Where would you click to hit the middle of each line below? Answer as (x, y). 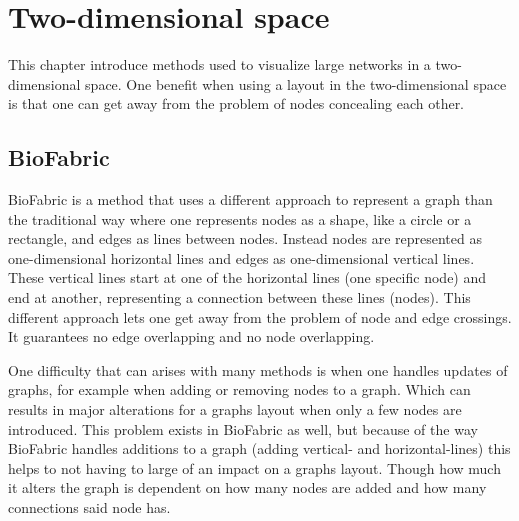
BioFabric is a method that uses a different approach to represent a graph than (250, 199)
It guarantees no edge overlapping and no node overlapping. (191, 336)
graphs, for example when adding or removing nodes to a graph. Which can (239, 389)
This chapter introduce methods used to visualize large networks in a (219, 64)
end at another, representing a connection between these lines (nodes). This (239, 297)
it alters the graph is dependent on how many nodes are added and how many (247, 487)
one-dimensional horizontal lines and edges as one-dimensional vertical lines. (241, 257)
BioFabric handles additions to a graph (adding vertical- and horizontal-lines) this (259, 448)
